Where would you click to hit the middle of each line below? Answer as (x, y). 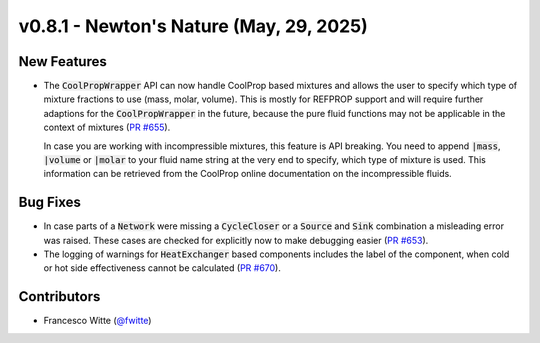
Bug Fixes (50, 202)
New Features (62, 61)
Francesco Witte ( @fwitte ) (97, 321)
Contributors (59, 296)
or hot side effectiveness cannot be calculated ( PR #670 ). (162, 268)
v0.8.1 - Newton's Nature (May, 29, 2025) (193, 26)
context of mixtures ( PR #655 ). (107, 127)
